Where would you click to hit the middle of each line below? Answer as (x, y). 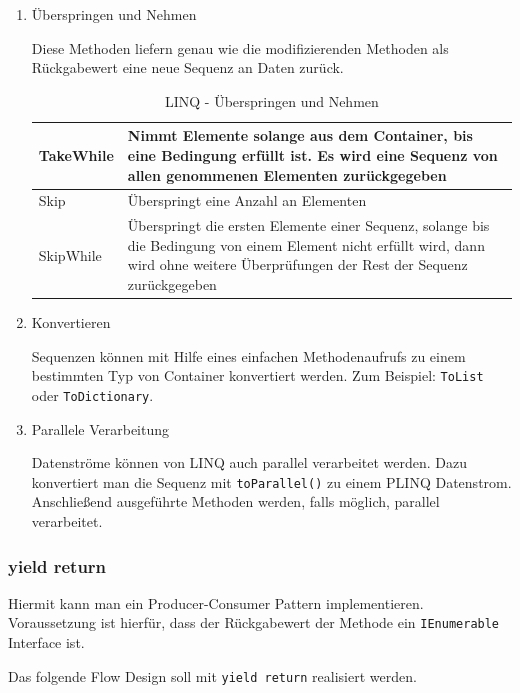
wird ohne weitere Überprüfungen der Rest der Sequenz (297, 264)
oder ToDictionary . (92, 394)
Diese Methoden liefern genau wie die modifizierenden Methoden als (240, 47)
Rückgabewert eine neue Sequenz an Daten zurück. (187, 67)
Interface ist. (46, 642)
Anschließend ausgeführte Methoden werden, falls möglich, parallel (235, 501)
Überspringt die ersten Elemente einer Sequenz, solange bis (308, 225)
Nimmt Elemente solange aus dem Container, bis (300, 135)
